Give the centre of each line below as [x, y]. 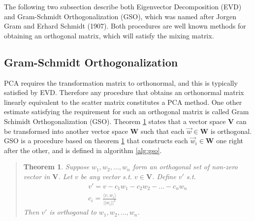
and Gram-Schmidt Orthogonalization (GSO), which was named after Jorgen [120, 16]
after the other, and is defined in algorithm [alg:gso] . [83, 150]
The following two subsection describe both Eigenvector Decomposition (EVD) [123, 6]
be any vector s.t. [106, 176]
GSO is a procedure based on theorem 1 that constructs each [96, 141]
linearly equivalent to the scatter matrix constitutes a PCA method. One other [123, 102]
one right [230, 141]
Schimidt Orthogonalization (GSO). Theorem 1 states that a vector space [115, 121]
